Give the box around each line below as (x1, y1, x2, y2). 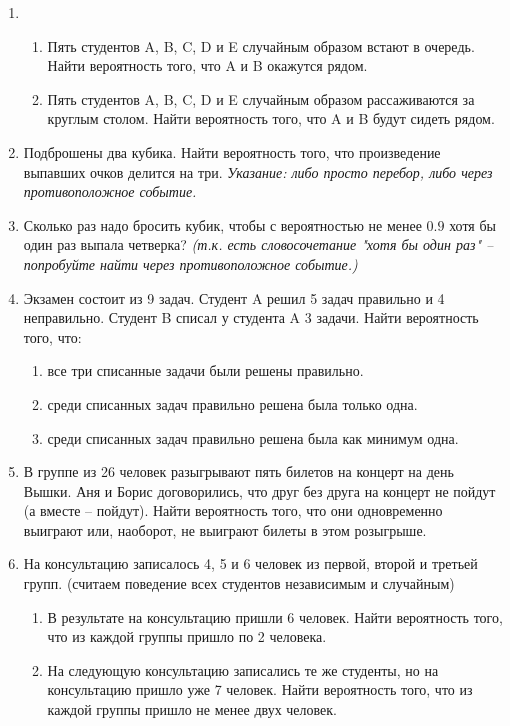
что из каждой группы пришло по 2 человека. (47, 626, 327, 647)
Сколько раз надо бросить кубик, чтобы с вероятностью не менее (23, 214, 422, 235)
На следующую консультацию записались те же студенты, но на (47, 659, 439, 680)
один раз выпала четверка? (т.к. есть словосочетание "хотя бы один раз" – (23, 234, 494, 255)
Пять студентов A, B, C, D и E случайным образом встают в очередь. (47, 35, 475, 56)
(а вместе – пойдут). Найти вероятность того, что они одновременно (23, 500, 443, 521)
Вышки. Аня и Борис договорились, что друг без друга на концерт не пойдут (23, 480, 496, 501)
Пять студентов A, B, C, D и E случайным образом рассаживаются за (47, 88, 475, 109)
